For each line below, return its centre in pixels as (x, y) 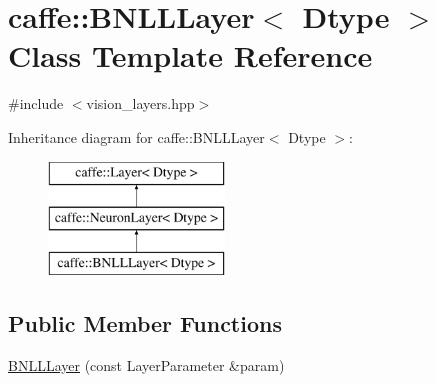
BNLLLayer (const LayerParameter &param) (146, 364)
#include (36, 103)
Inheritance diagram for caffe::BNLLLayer (136, 136)
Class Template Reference (190, 55)
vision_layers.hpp (140, 103)
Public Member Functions (145, 322)
